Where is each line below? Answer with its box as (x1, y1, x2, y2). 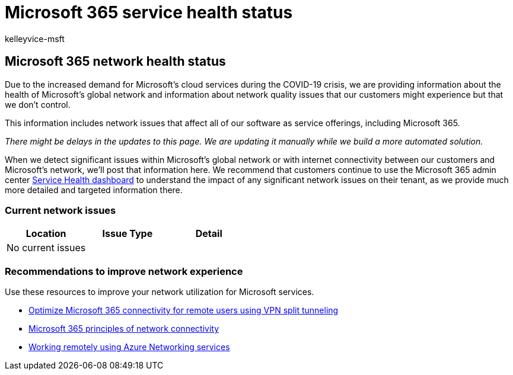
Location (26, 227, 66, 240)
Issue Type (102, 227, 153, 240)
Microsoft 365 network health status (5, 54, 226, 69)
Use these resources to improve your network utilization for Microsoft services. (5, 287, 314, 297)
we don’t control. (5, 99, 71, 110)
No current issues (7, 242, 86, 254)
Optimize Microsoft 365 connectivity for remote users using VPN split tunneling (28, 305, 339, 316)
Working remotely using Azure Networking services (28, 342, 230, 352)
